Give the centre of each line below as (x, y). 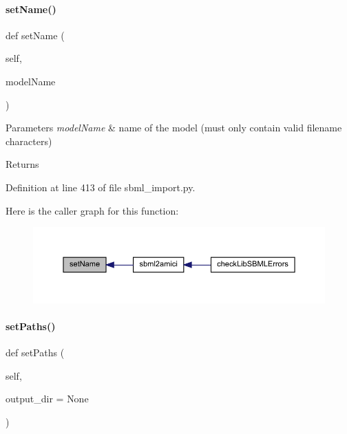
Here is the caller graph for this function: (92, 210)
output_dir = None (47, 399)
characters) (29, 141)
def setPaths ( (35, 352)
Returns (22, 164)
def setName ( (35, 35)
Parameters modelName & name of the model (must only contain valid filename (174, 128)
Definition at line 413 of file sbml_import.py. (101, 187)
